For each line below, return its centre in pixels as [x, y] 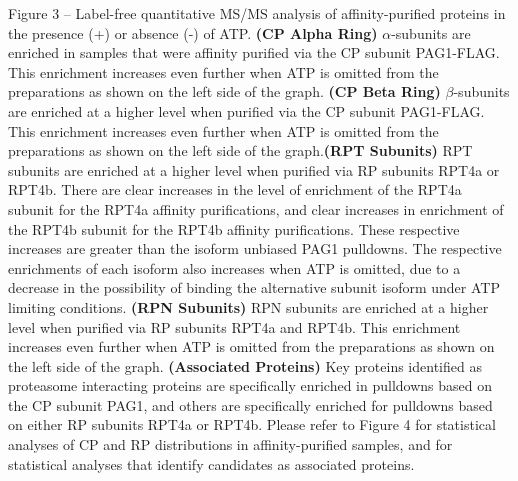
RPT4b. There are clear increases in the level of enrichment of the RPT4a [235, 189]
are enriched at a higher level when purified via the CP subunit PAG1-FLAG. [246, 110]
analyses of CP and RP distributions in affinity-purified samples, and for [230, 444]
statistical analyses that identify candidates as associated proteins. [211, 463]
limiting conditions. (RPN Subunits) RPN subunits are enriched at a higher [248, 306]
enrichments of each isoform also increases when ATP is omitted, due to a [234, 267]
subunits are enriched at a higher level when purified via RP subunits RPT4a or [254, 169]
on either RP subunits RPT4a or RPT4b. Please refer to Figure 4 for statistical [252, 424]
